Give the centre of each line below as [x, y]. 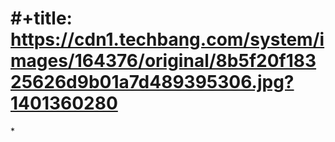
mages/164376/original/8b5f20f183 [163, 61]
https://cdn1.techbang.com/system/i [167, 39]
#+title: [41, 18]
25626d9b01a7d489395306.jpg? [152, 82]
